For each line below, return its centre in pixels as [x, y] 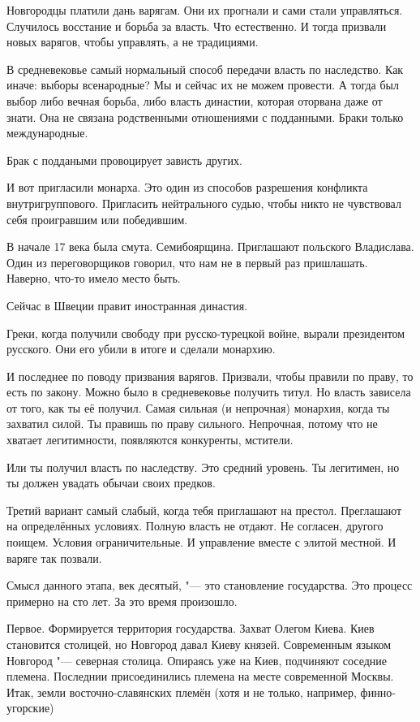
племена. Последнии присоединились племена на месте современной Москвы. [200, 676]
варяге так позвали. [54, 558]
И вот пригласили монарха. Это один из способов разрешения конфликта [187, 187]
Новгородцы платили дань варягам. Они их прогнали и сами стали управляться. [205, 10]
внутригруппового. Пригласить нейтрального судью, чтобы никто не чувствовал [204, 203]
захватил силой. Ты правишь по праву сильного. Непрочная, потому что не [192, 424]
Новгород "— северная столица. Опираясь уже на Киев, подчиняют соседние [197, 660]
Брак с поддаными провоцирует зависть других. [124, 160]
